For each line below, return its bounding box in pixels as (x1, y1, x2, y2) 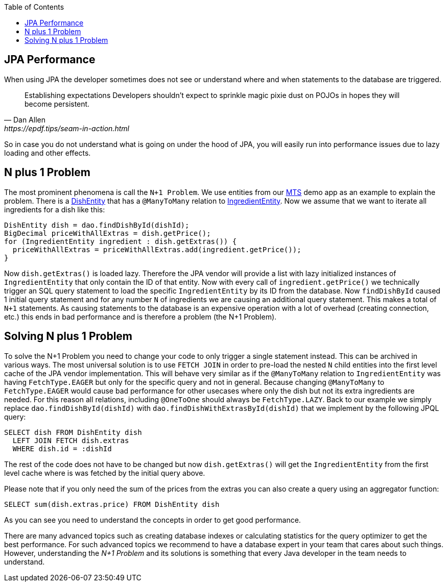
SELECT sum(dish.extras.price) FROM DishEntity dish (4, 500, 220, 508)
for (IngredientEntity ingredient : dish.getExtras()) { (4, 237, 237, 246)
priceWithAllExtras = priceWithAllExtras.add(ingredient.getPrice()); (12, 245, 301, 254)
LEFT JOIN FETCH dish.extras (12, 436, 129, 445)
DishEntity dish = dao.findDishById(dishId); (4, 221, 190, 229)
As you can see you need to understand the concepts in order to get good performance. (4, 515, 301, 524)
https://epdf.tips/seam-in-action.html (4, 124, 129, 133)
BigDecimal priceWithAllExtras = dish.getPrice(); (4, 229, 211, 237)
